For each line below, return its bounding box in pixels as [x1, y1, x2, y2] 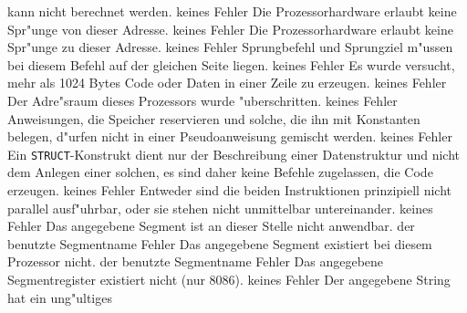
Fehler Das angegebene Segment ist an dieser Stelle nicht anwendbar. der [7, 216, 415, 235]
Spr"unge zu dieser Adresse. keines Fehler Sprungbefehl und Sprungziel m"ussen [7, 37, 453, 57]
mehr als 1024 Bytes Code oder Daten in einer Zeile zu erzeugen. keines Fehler [7, 73, 447, 92]
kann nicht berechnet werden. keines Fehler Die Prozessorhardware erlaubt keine [7, 2, 457, 20]
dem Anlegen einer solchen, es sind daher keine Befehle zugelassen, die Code [7, 162, 433, 182]
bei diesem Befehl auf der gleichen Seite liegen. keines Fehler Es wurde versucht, [7, 55, 455, 74]
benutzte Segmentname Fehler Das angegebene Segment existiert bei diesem [7, 234, 432, 253]
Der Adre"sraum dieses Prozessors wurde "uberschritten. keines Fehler [7, 90, 398, 110]
